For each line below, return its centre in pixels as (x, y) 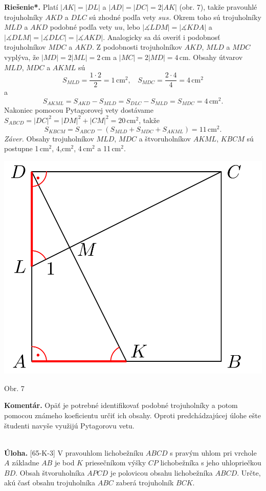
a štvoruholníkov (165, 138)
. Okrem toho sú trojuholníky (215, 17)
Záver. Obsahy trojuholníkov (49, 138)
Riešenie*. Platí (31, 7)
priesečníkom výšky (116, 463)
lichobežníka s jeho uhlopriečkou (211, 463)
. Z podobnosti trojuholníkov (137, 47)
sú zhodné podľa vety (123, 17)
